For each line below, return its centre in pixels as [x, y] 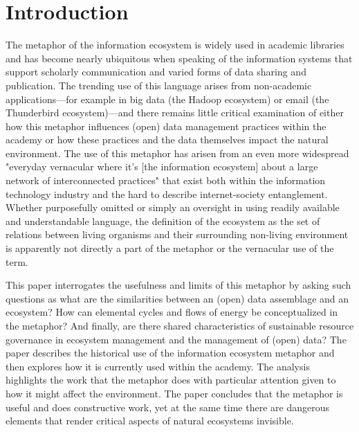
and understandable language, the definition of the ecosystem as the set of [163, 220]
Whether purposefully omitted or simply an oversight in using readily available [173, 207]
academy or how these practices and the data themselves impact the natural [167, 139]
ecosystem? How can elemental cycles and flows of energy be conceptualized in [172, 312]
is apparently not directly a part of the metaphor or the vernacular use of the [170, 248]
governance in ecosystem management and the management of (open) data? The [176, 339]
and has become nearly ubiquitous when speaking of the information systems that [179, 58]
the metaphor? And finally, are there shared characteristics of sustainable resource [180, 325]
